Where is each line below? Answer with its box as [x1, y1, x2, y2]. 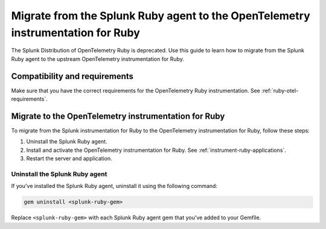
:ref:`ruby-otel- [261, 87, 299, 94]
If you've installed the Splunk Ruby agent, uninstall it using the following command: [11, 183, 217, 190]
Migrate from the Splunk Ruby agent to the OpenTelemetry [11, 9, 310, 22]
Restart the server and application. [26, 155, 112, 162]
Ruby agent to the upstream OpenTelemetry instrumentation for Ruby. [11, 55, 184, 63]
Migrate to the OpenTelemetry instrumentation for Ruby [11, 111, 225, 121]
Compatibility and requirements [11, 71, 134, 81]
